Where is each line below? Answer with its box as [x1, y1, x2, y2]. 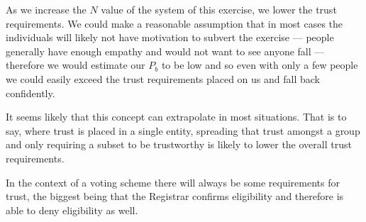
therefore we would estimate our [6, 57, 145, 72]
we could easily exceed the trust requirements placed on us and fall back [6, 71, 320, 86]
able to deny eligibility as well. [6, 202, 138, 217]
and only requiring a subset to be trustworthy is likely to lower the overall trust [6, 137, 352, 152]
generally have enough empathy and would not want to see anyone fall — [6, 43, 325, 58]
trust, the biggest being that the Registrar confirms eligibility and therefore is [6, 189, 344, 204]
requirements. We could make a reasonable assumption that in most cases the [6, 16, 343, 30]
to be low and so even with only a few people [161, 57, 358, 72]
